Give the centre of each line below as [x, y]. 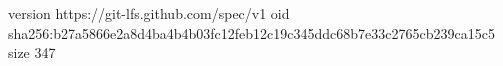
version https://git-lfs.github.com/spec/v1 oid [149, 13]
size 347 [32, 52]
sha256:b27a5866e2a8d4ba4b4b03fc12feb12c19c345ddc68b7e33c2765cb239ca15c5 [251, 32]
